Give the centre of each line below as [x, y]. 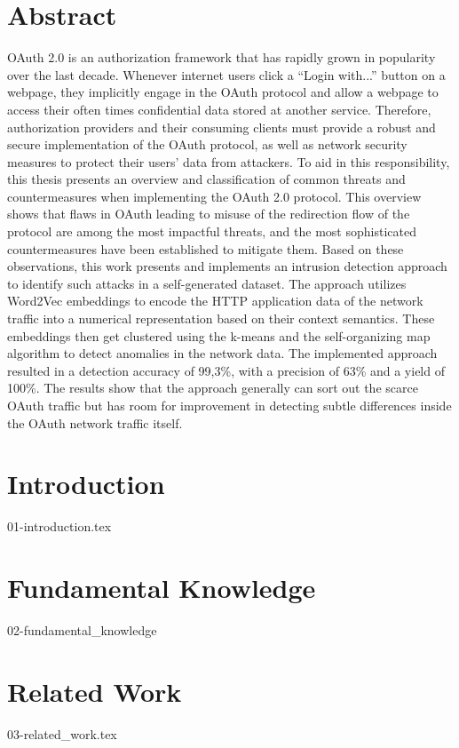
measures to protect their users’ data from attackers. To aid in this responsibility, [229, 161]
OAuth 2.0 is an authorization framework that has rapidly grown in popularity [222, 57]
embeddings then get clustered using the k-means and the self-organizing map [219, 335]
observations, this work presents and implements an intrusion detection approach [227, 266]
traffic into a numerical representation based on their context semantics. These [221, 318]
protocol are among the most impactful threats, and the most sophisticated [212, 231]
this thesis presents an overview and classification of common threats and [206, 179]
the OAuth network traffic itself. [95, 422]
